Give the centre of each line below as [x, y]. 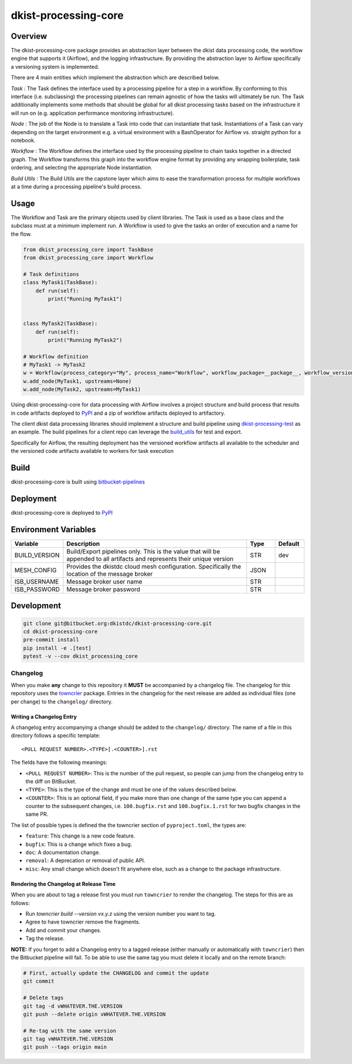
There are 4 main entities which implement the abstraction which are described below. [115, 78]
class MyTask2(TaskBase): [60, 324]
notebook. [23, 140]
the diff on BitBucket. [51, 781]
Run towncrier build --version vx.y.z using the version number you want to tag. [121, 914]
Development [36, 606]
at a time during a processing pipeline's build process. [76, 186]
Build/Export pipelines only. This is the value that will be [143, 551]
